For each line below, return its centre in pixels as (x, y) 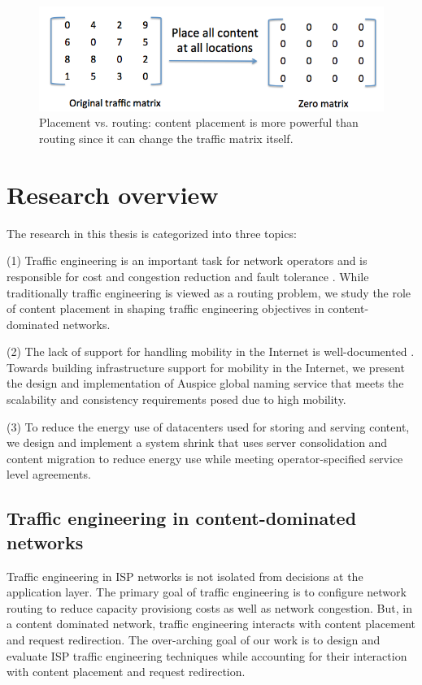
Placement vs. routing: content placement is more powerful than (199, 122)
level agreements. (49, 474)
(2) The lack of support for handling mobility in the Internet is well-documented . (211, 351)
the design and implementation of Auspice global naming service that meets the (205, 383)
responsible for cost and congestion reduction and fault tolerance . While (188, 276)
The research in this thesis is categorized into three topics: (152, 233)
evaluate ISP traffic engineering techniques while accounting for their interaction (207, 655)
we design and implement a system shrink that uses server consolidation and (197, 442)
